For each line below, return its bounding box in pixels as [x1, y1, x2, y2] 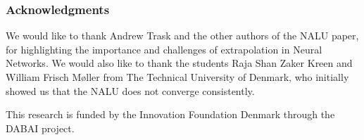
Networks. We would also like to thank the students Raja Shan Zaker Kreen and [6, 56, 353, 70]
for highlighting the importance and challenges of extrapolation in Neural [6, 42, 322, 56]
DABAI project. [6, 120, 75, 135]
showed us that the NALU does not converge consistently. [6, 83, 255, 98]
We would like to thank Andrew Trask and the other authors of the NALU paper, [6, 28, 359, 43]
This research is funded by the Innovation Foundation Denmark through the [6, 107, 335, 122]
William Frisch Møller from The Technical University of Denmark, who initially [6, 70, 349, 84]
